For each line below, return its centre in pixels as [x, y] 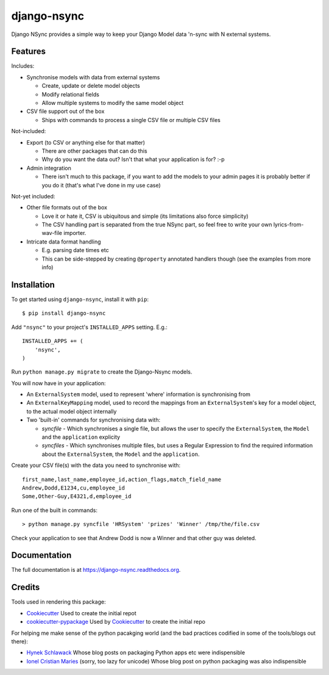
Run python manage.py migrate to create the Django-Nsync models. [102, 372]
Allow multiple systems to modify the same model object [113, 103]
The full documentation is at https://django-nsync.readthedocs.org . [96, 570]
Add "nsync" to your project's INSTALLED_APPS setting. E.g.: [89, 327]
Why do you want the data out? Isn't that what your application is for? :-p [133, 159]
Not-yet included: [33, 196]
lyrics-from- [288, 225]
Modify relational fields [71, 94]
